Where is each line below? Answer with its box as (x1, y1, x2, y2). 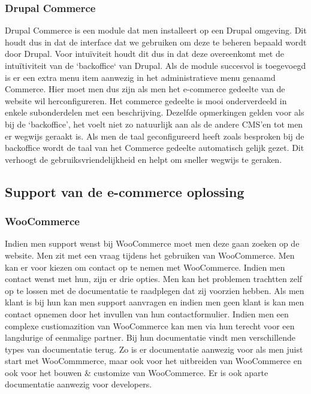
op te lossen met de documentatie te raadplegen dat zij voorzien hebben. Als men (5, 284, 304, 296)
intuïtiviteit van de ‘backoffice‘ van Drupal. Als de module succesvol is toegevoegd (5, 59, 306, 71)
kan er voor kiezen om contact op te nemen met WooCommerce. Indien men (5, 260, 285, 273)
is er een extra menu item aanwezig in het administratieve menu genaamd (5, 71, 276, 83)
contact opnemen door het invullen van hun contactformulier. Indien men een (5, 307, 289, 320)
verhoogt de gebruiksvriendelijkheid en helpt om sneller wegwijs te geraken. (5, 153, 282, 165)
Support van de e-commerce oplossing (5, 182, 244, 201)
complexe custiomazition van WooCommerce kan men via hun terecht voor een (5, 319, 295, 332)
